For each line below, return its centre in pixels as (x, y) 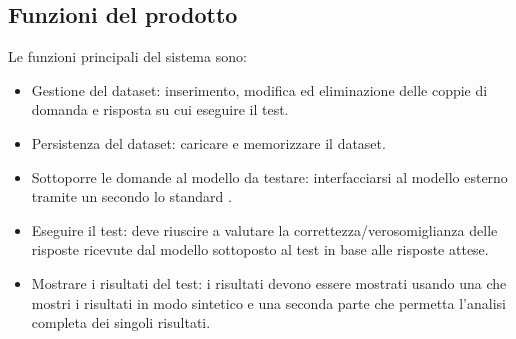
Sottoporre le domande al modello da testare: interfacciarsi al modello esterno (269, 176)
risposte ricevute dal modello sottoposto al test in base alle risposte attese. (260, 249)
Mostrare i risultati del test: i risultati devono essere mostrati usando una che (269, 282)
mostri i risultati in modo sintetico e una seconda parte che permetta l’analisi (268, 302)
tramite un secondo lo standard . (131, 196)
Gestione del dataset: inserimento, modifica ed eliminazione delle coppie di (259, 89)
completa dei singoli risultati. (121, 322)
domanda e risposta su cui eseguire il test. (160, 109)
